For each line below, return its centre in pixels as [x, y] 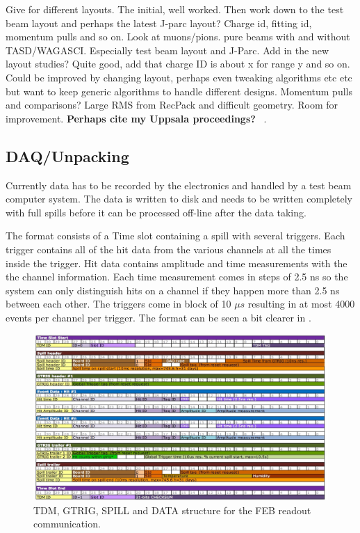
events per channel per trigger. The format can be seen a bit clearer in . [158, 317]
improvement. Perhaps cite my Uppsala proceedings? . [136, 118]
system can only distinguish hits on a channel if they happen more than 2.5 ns [173, 290]
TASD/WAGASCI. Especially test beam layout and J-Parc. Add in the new [167, 50]
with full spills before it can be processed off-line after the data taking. [156, 212]
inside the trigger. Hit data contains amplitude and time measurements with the [177, 263]
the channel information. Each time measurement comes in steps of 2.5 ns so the [177, 277]
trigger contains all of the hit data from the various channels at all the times [169, 249]
